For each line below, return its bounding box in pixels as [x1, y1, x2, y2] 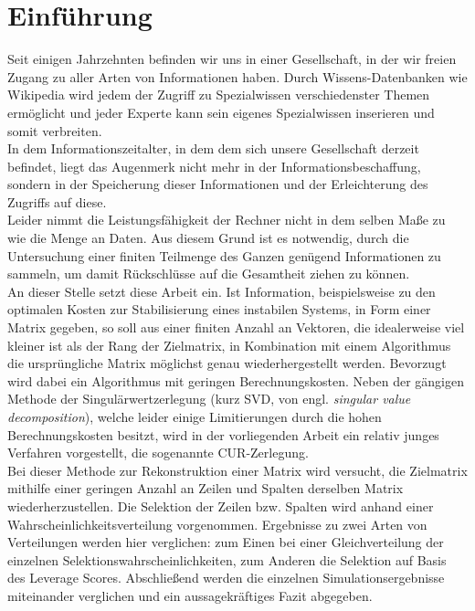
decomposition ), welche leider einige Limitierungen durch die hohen [7, 407, 382, 426]
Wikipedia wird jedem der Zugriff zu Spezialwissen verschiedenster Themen [7, 85, 430, 104]
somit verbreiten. [7, 121, 102, 140]
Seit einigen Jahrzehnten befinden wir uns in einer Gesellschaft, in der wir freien [7, 49, 457, 68]
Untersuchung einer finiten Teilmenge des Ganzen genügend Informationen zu [7, 246, 441, 265]
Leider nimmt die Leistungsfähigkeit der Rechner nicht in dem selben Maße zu [7, 210, 446, 229]
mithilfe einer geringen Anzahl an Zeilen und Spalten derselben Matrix [7, 479, 404, 498]
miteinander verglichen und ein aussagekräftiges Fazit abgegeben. [7, 585, 373, 605]
